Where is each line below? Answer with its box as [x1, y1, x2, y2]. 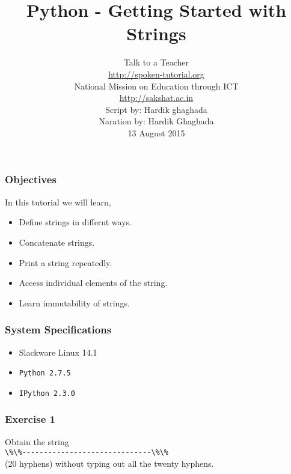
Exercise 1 [5, 412, 55, 427]
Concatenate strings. [19, 235, 95, 248]
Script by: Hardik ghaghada [105, 103, 207, 115]
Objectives [5, 172, 57, 187]
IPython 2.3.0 [19, 389, 75, 398]
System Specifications [5, 322, 112, 337]
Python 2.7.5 [19, 369, 71, 378]
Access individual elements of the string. [19, 276, 168, 289]
